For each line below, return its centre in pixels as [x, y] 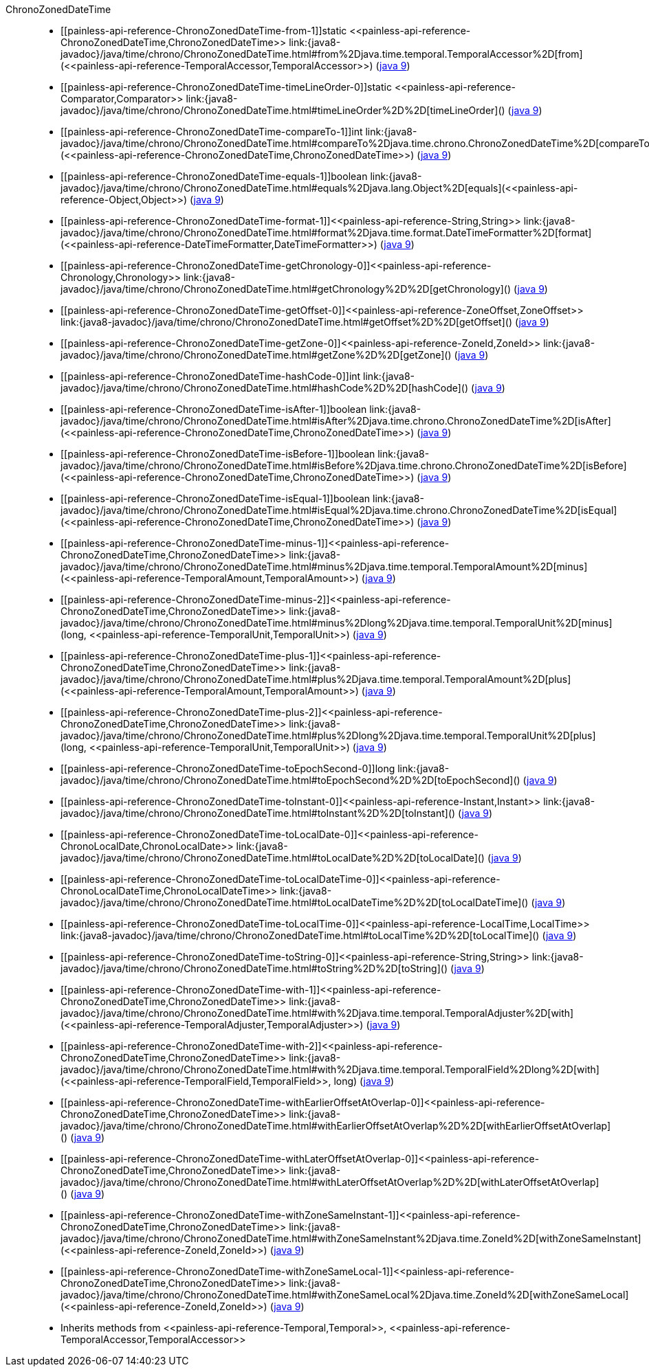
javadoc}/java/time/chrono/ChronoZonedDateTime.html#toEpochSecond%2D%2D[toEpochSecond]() [290, 780]
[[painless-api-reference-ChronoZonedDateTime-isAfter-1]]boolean [214, 409]
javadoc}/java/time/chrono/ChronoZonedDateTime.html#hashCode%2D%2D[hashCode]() [265, 388]
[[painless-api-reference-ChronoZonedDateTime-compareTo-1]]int [212, 132]
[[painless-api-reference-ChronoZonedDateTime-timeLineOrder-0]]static [226, 87]
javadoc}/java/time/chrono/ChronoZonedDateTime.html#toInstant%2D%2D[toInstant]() [258, 813]
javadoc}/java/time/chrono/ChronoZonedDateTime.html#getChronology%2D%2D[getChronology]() [286, 289]
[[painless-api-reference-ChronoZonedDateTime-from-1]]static [204, 31]
